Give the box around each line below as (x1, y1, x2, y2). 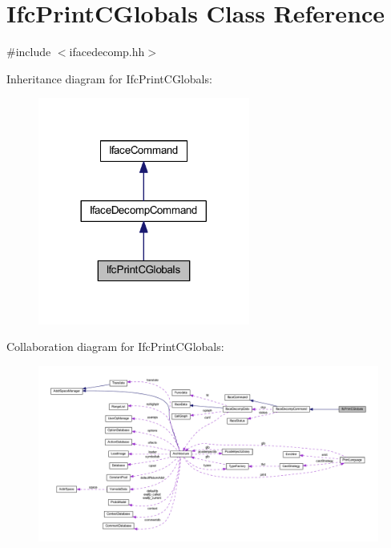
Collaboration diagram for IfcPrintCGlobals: (6, 338, 224, 355)
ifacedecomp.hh (69, 43, 145, 60)
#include (6, 43, 51, 60)
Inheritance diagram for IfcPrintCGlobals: (6, 70, 212, 87)
